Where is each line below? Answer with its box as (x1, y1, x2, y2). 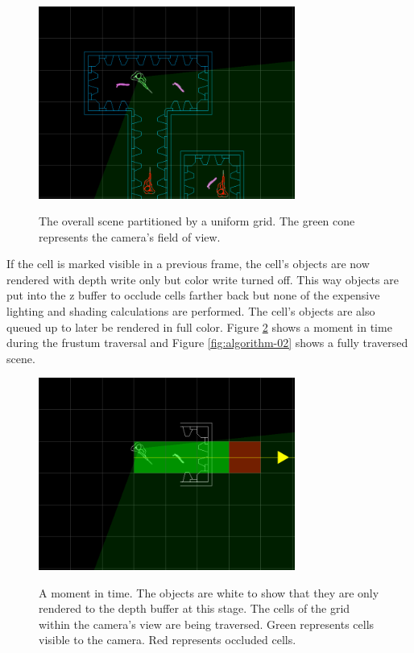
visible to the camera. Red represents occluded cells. (39, 631, 296, 648)
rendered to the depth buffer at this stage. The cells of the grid (39, 600, 350, 617)
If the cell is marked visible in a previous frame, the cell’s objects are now (6, 255, 370, 272)
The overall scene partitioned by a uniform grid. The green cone (39, 213, 355, 229)
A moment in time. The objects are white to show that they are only (39, 584, 379, 601)
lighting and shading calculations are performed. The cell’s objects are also (6, 303, 375, 320)
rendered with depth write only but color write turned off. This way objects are (6, 271, 399, 287)
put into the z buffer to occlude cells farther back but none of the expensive (6, 287, 380, 304)
